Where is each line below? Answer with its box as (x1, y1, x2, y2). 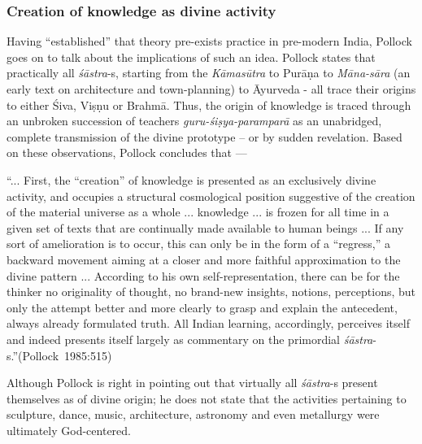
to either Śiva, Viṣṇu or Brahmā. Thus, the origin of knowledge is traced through (7, 96, 411, 113)
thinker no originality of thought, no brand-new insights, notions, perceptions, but (7, 283, 416, 300)
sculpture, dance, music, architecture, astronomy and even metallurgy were (7, 406, 380, 423)
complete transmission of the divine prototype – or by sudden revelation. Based (7, 128, 402, 145)
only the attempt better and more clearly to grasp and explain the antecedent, (7, 298, 398, 316)
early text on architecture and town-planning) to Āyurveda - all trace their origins (7, 81, 416, 97)
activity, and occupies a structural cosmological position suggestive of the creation (7, 187, 415, 204)
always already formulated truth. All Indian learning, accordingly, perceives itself (7, 315, 410, 332)
